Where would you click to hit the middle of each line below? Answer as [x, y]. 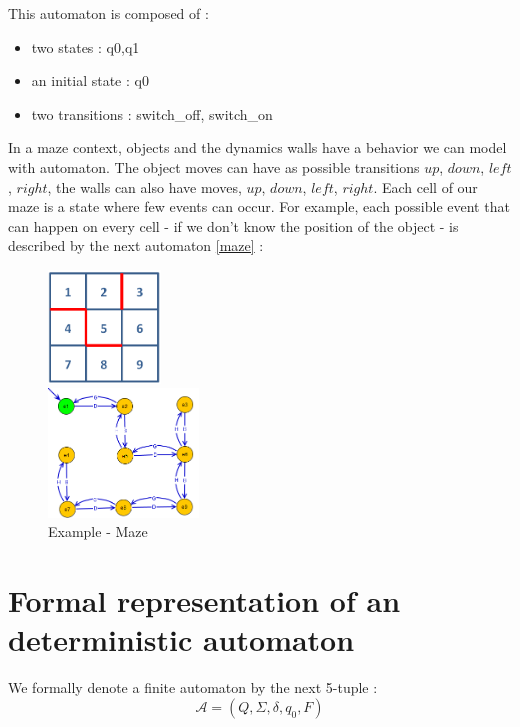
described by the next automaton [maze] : [136, 245]
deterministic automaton [181, 639]
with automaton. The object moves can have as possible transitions [214, 166]
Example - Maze [98, 531]
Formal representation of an [204, 600]
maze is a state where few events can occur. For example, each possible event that [259, 206]
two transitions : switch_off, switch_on [152, 113]
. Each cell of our [425, 186]
